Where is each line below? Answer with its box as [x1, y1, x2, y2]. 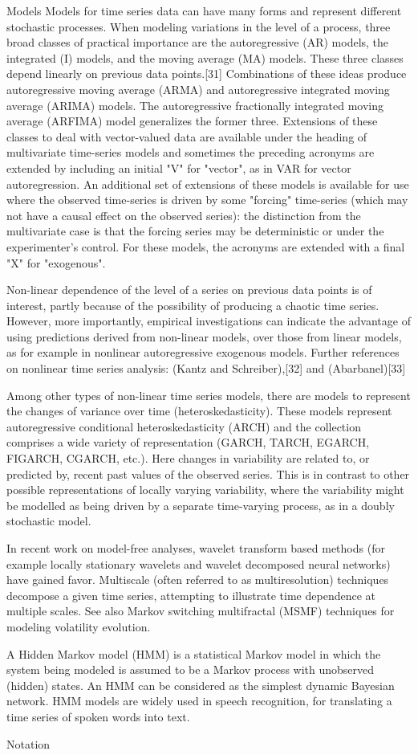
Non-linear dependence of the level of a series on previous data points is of [6, 281, 372, 298]
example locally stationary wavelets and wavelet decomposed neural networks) [6, 555, 391, 572]
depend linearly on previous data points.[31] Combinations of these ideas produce [6, 65, 407, 82]
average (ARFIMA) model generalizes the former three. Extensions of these [6, 112, 378, 129]
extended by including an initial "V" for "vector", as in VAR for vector [6, 159, 351, 176]
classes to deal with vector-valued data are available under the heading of [6, 128, 367, 145]
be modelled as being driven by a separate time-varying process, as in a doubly [6, 496, 395, 513]
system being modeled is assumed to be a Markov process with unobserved [6, 661, 375, 678]
